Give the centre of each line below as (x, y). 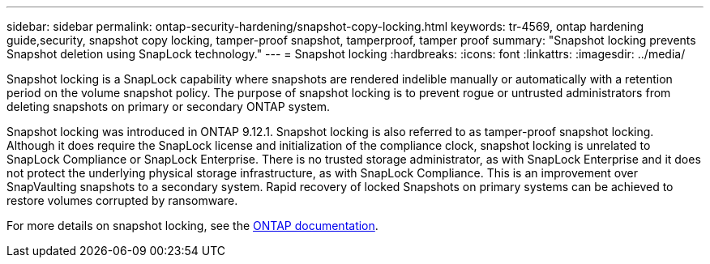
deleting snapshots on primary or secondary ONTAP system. (169, 106)
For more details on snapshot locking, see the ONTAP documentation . (192, 226)
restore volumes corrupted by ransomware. (122, 200)
